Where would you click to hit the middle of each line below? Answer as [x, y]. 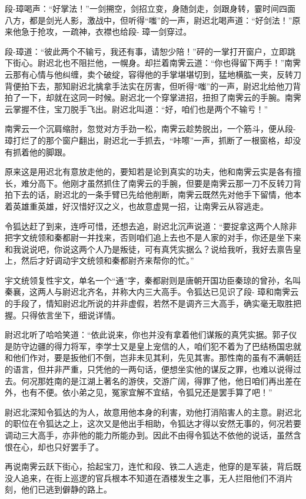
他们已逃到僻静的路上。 [66, 489]
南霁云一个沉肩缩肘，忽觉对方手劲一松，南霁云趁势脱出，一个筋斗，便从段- [150, 129]
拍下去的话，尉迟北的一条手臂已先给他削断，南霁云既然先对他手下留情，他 [149, 194]
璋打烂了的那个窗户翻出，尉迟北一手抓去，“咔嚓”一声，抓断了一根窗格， [145, 140]
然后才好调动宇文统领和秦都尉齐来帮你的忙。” [107, 260]
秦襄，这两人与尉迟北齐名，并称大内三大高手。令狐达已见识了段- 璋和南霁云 [152, 292]
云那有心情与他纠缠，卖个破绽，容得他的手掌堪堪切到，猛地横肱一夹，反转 [149, 74]
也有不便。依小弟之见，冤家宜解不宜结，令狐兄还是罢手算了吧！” [147, 392]
